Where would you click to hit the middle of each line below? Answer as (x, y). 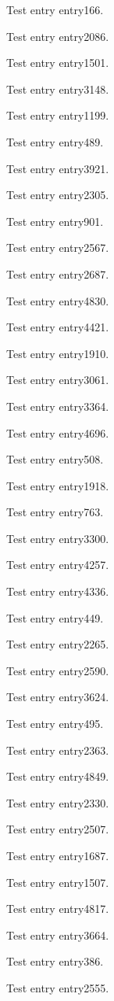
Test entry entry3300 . (58, 538)
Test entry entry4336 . (58, 591)
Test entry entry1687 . (58, 855)
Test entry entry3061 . (58, 380)
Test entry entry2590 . (58, 670)
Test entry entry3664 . (58, 935)
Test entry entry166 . (55, 9)
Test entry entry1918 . (58, 485)
